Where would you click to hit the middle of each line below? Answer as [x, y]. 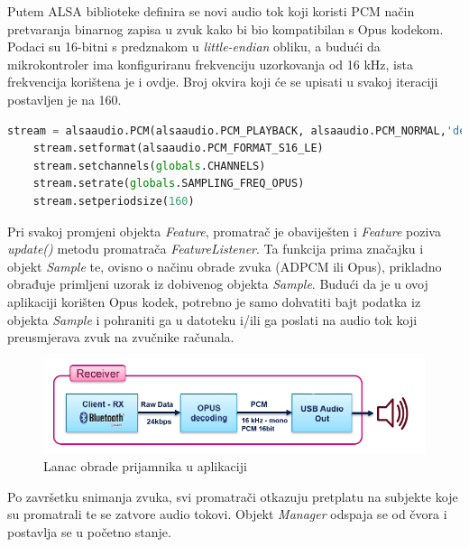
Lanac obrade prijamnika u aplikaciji [145, 466]
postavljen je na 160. [64, 99]
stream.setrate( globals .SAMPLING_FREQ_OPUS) [169, 184]
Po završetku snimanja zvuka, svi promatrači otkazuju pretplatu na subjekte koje [233, 496]
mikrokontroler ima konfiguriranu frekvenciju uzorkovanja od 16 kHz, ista [210, 64]
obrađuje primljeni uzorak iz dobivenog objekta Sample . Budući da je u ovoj [218, 284]
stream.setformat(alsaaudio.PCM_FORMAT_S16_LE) [178, 148]
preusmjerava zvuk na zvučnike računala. [121, 337]
